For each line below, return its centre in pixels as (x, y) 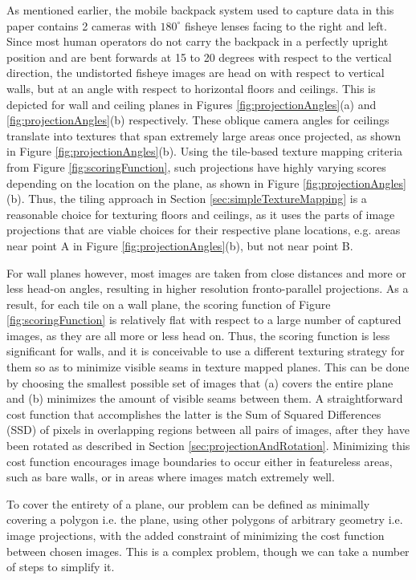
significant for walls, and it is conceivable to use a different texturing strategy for (206, 351)
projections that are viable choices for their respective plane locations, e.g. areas (204, 230)
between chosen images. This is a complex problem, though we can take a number (208, 551)
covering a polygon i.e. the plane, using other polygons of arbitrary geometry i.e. (205, 519)
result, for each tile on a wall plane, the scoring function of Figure (169, 304)
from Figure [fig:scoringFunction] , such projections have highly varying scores (196, 166)
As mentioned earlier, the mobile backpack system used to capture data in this (200, 10)
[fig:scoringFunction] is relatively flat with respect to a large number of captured (204, 320)
